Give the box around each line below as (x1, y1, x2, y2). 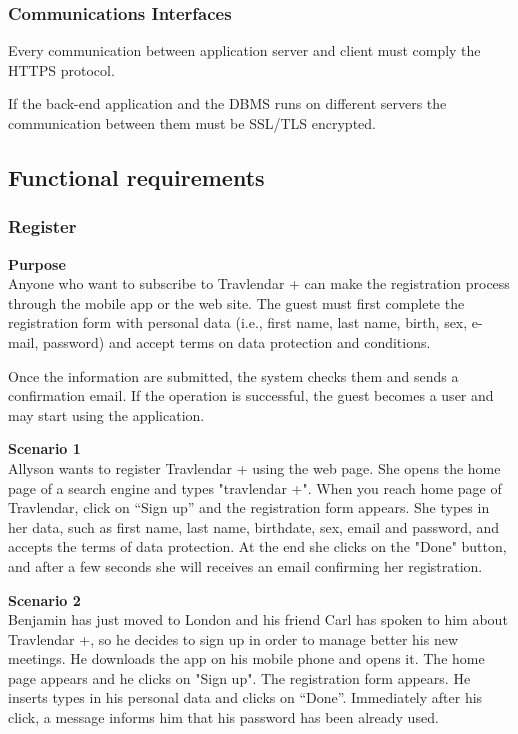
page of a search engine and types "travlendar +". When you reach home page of (8, 477, 502, 498)
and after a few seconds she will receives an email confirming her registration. (8, 555, 483, 576)
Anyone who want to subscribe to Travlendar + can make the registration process (8, 273, 510, 294)
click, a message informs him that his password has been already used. (8, 707, 439, 728)
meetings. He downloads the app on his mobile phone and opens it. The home (8, 648, 485, 669)
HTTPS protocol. (8, 59, 115, 80)
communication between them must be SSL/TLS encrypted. (8, 113, 376, 133)
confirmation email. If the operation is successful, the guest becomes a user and (8, 385, 494, 406)
